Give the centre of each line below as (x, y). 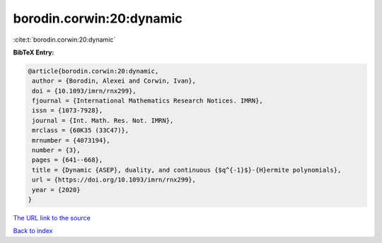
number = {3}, (56, 150)
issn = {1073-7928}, (68, 111)
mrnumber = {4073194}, (71, 140)
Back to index (33, 231)
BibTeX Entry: (34, 52)
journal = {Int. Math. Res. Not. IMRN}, (103, 120)
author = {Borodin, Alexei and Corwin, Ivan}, (114, 81)
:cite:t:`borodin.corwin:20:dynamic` (64, 40)
